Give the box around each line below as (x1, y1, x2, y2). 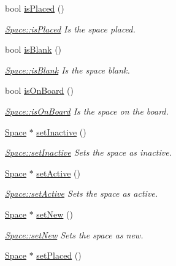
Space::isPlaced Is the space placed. (5, 22, 136, 35)
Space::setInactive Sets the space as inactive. (5, 146, 172, 159)
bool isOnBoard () (5, 84, 74, 97)
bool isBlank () (5, 43, 62, 56)
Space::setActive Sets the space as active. (5, 187, 158, 200)
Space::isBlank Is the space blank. (5, 63, 130, 76)
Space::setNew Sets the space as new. (5, 228, 143, 241)
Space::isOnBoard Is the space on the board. (5, 104, 169, 117)
